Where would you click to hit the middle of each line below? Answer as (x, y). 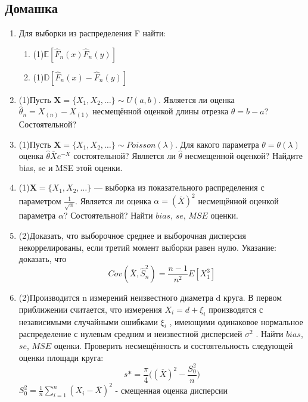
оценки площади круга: (61, 357)
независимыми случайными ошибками (88, 321)
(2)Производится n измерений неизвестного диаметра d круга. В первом (150, 297)
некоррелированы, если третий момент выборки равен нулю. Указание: (147, 247)
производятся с (236, 309)
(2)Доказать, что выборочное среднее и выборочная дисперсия (132, 235)
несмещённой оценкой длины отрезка (161, 111)
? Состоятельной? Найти (108, 215)
